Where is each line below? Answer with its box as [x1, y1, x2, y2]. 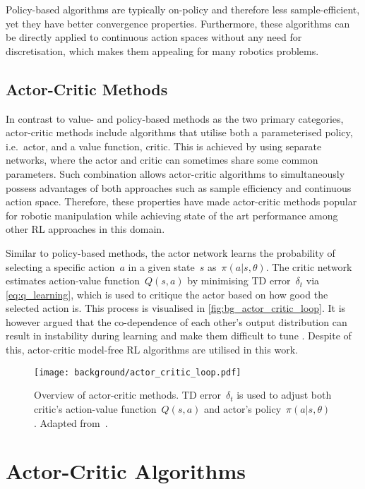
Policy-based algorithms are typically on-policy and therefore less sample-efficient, [6, 2, 360, 16]
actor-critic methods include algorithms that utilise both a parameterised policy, [6, 125, 353, 140]
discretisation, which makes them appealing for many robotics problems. [6, 43, 319, 58]
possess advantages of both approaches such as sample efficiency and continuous [6, 180, 352, 195]
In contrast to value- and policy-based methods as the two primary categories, [6, 111, 344, 126]
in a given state [128, 259, 195, 274]
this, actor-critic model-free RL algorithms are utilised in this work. [6, 342, 298, 357]
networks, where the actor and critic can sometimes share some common [6, 152, 318, 167]
